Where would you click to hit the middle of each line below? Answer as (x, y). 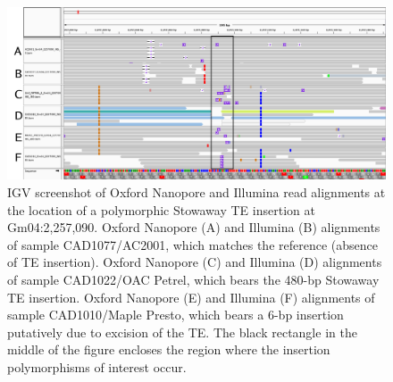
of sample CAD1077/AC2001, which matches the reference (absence (192, 244)
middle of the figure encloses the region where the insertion (169, 349)
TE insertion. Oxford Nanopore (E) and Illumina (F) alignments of (191, 297)
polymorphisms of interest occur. (97, 366)
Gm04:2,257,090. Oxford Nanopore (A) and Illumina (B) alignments (194, 227)
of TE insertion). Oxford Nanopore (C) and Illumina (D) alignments (195, 262)
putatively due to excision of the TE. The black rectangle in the (182, 332)
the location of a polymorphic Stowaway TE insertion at (161, 209)
